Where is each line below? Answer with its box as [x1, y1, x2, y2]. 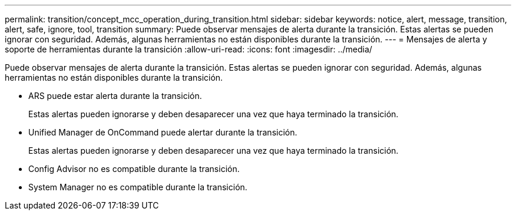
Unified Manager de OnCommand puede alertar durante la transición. [28, 127, 297, 137]
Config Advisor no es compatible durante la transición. [28, 164, 240, 174]
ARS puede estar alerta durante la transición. [28, 91, 202, 101]
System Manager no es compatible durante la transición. [28, 182, 247, 192]
